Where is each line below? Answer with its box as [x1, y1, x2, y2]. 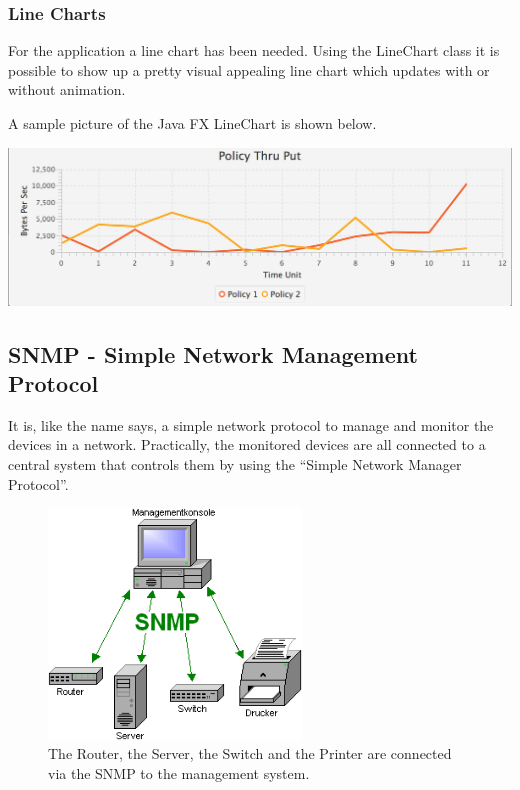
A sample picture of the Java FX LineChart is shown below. [8, 113, 377, 133]
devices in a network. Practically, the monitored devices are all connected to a [8, 434, 486, 455]
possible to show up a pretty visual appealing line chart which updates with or [8, 59, 490, 80]
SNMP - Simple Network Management [8, 338, 418, 369]
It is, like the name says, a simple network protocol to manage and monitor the [8, 414, 494, 435]
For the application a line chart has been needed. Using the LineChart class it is [8, 40, 500, 61]
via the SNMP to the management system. [48, 762, 310, 783]
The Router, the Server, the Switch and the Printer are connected [48, 743, 452, 764]
